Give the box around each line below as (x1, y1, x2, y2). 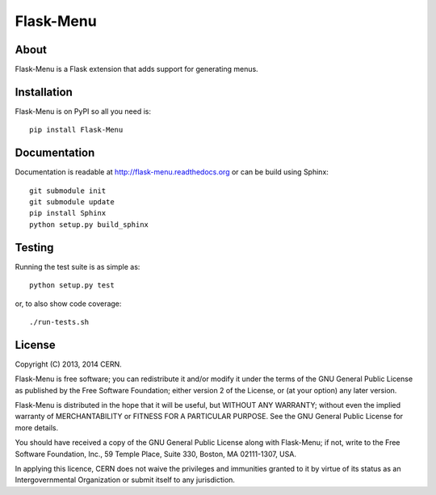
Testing (15, 241, 54, 254)
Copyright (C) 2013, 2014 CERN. (15, 359, 122, 369)
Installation (15, 85, 73, 99)
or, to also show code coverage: (15, 299, 122, 308)
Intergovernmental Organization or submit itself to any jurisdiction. (15, 475, 236, 485)
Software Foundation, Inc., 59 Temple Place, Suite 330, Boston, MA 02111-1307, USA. (15, 449, 296, 459)
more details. (15, 422, 59, 432)
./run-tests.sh (29, 317, 90, 326)
